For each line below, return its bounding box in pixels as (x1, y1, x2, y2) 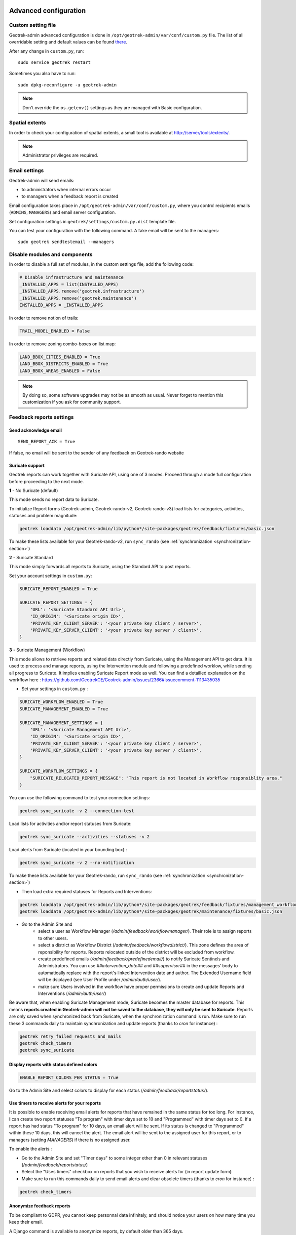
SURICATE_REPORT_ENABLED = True (19, 586, 98, 591)
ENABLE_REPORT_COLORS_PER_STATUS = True (19, 1074, 118, 1080)
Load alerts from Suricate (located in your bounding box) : (9, 846, 127, 852)
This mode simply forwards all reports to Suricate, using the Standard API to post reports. (9, 564, 191, 570)
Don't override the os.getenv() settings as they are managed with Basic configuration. (22, 104, 202, 111)
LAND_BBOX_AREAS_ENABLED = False (19, 368, 101, 373)
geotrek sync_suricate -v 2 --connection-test (19, 808, 134, 814)
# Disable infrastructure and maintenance (19, 275, 124, 280)
